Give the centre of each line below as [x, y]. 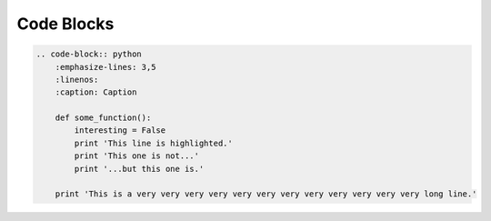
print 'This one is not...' [137, 156]
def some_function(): [103, 118]
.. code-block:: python [89, 54]
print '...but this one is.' [139, 169]
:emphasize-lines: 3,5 [105, 67]
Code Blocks [65, 24]
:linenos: [77, 79]
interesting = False [120, 131]
